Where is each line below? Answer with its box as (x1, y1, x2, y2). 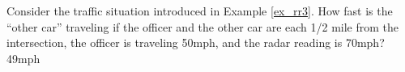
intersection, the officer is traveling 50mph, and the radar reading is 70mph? (6, 34, 385, 51)
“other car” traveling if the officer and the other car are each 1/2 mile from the (6, 18, 399, 35)
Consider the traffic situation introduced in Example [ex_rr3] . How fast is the (6, 2, 393, 19)
